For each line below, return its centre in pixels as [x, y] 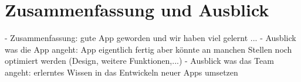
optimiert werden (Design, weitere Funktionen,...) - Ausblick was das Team [139, 61]
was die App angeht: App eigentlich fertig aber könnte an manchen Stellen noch [148, 49]
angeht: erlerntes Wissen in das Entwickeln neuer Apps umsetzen [121, 72]
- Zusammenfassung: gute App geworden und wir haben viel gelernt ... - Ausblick [150, 38]
